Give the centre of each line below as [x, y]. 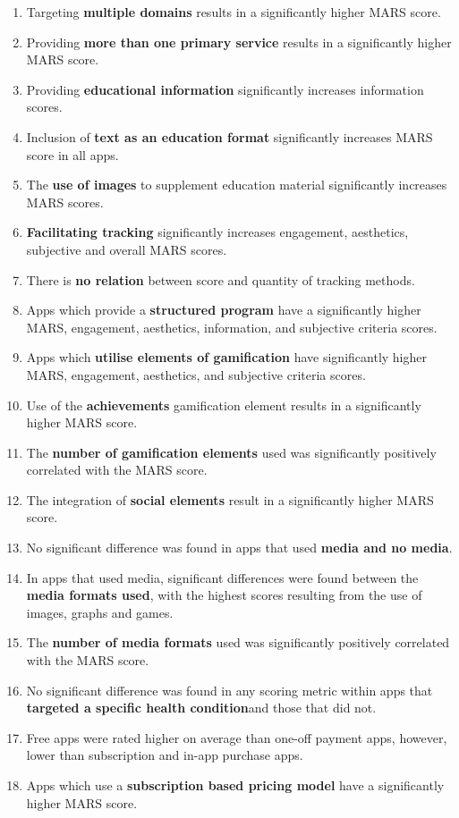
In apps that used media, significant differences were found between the [222, 577]
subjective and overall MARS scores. [127, 249]
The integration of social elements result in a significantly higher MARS [230, 499]
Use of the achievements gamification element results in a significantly [224, 405]
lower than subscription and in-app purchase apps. [165, 755]
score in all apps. [72, 154]
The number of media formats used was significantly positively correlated [238, 642]
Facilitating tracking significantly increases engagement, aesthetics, [217, 232]
